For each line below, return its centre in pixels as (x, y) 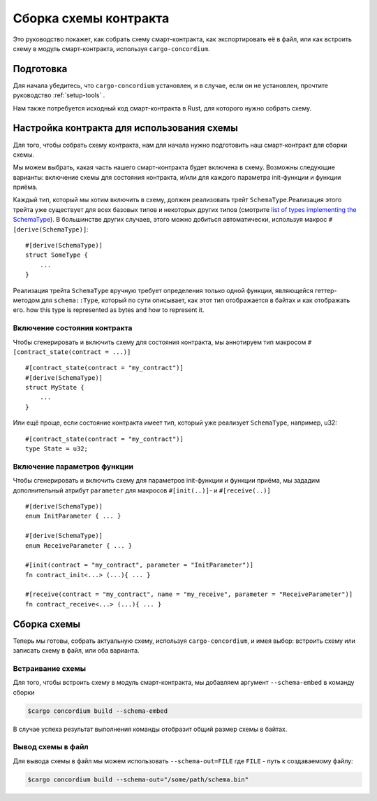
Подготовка (40, 69)
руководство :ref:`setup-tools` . (59, 95)
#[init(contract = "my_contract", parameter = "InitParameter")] (140, 565)
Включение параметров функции (73, 467)
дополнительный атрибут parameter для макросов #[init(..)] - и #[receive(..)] (142, 490)
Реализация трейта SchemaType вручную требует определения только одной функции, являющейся (163, 290)
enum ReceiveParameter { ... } (79, 545)
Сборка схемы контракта (91, 18)
